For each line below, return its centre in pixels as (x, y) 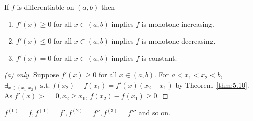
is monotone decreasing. (178, 41)
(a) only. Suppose (32, 75)
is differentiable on (46, 7)
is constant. (159, 57)
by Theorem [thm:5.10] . (212, 84)
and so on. (154, 113)
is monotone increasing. (178, 24)
